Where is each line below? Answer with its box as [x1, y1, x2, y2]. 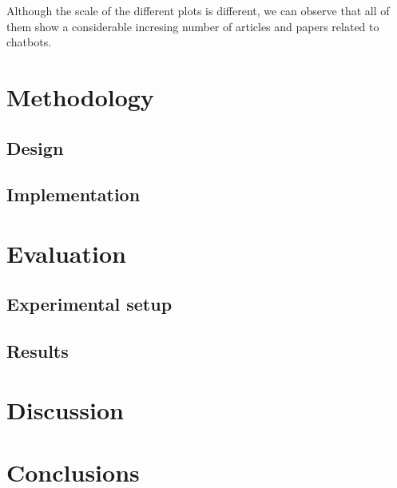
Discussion [6, 393, 124, 426]
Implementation [6, 182, 141, 207]
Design [6, 135, 64, 160]
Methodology [6, 80, 154, 113]
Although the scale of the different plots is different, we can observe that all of [6, 2, 390, 18]
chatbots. [6, 34, 52, 50]
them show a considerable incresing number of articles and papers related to [6, 18, 379, 34]
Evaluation [6, 236, 126, 269]
